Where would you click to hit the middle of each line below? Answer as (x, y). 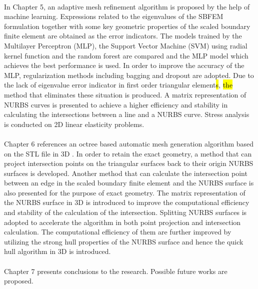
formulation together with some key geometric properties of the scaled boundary (127, 26)
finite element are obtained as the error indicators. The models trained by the (123, 36)
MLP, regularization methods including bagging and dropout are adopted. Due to (129, 75)
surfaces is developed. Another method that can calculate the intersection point (126, 173)
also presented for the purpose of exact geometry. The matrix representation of (125, 192)
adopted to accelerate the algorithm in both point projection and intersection (122, 222)
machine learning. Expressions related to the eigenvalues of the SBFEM (114, 16)
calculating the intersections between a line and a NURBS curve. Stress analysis (127, 114)
